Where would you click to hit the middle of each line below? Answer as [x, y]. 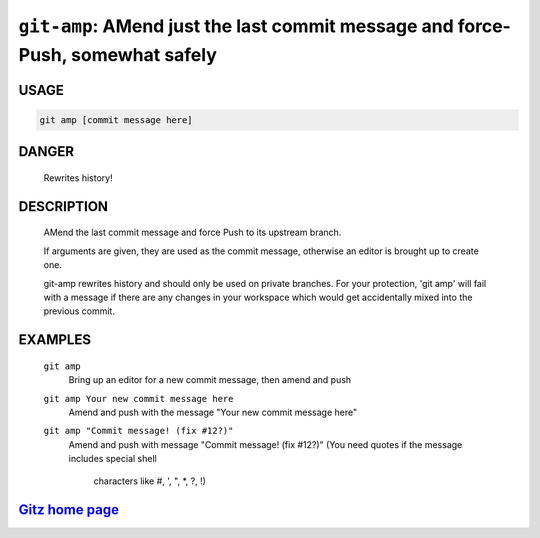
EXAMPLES [55, 340]
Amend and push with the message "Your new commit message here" [213, 412]
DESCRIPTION [63, 206]
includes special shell [112, 459]
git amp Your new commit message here [138, 398]
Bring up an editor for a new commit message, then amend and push [210, 380]
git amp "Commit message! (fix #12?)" [138, 431]
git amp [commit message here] [116, 119]
